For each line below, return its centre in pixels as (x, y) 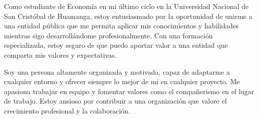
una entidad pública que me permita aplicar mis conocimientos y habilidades (122, 26)
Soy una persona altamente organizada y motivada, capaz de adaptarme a (117, 71)
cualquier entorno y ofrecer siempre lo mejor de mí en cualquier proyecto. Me (122, 81)
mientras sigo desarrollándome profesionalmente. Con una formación (109, 35)
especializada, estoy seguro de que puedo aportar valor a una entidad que (116, 45)
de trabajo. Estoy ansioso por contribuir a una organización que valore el (116, 101)
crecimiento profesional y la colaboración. (67, 110)
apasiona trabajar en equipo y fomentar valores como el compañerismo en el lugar (129, 91)
